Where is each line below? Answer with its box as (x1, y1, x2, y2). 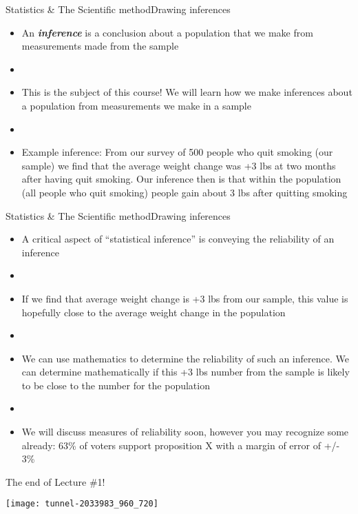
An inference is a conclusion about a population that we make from (21, 25, 313, 39)
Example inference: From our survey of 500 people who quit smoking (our (21, 145, 333, 159)
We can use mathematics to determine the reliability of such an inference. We (21, 351, 349, 365)
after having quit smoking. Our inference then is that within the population (21, 172, 341, 186)
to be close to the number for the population (21, 378, 210, 392)
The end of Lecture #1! (6, 474, 105, 489)
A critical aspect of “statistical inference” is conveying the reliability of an (21, 232, 335, 246)
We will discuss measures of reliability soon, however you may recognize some (21, 424, 349, 439)
